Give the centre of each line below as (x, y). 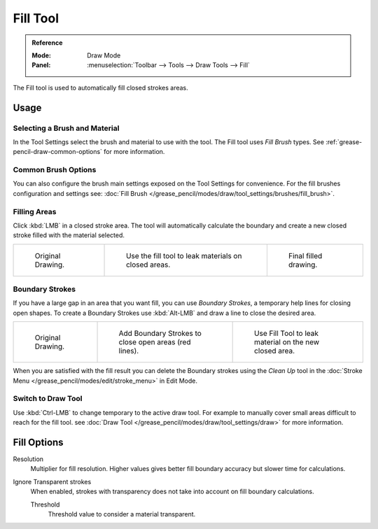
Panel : (41, 65)
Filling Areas (35, 211)
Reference (47, 43)
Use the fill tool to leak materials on (184, 255)
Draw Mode (104, 55)
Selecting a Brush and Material (66, 128)
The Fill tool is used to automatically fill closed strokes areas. (100, 87)
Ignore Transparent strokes (52, 481)
